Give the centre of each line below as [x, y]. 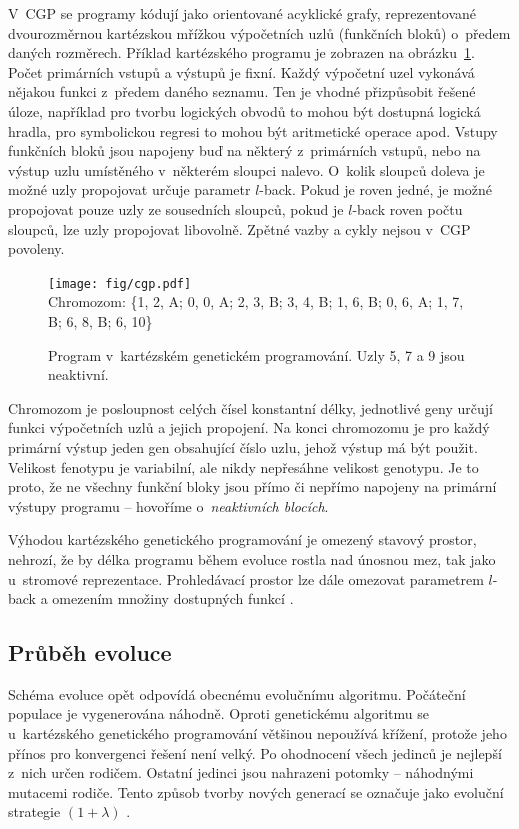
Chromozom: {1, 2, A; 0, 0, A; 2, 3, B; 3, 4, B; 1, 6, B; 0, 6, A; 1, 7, [256, 301]
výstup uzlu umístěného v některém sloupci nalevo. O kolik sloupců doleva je [246, 169]
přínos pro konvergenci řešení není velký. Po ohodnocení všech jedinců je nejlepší [255, 752]
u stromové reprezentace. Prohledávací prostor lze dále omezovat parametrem [246, 578]
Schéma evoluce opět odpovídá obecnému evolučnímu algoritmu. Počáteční [237, 693]
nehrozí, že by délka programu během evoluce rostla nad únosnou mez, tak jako [252, 558]
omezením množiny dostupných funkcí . [173, 598]
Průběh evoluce [90, 652]
